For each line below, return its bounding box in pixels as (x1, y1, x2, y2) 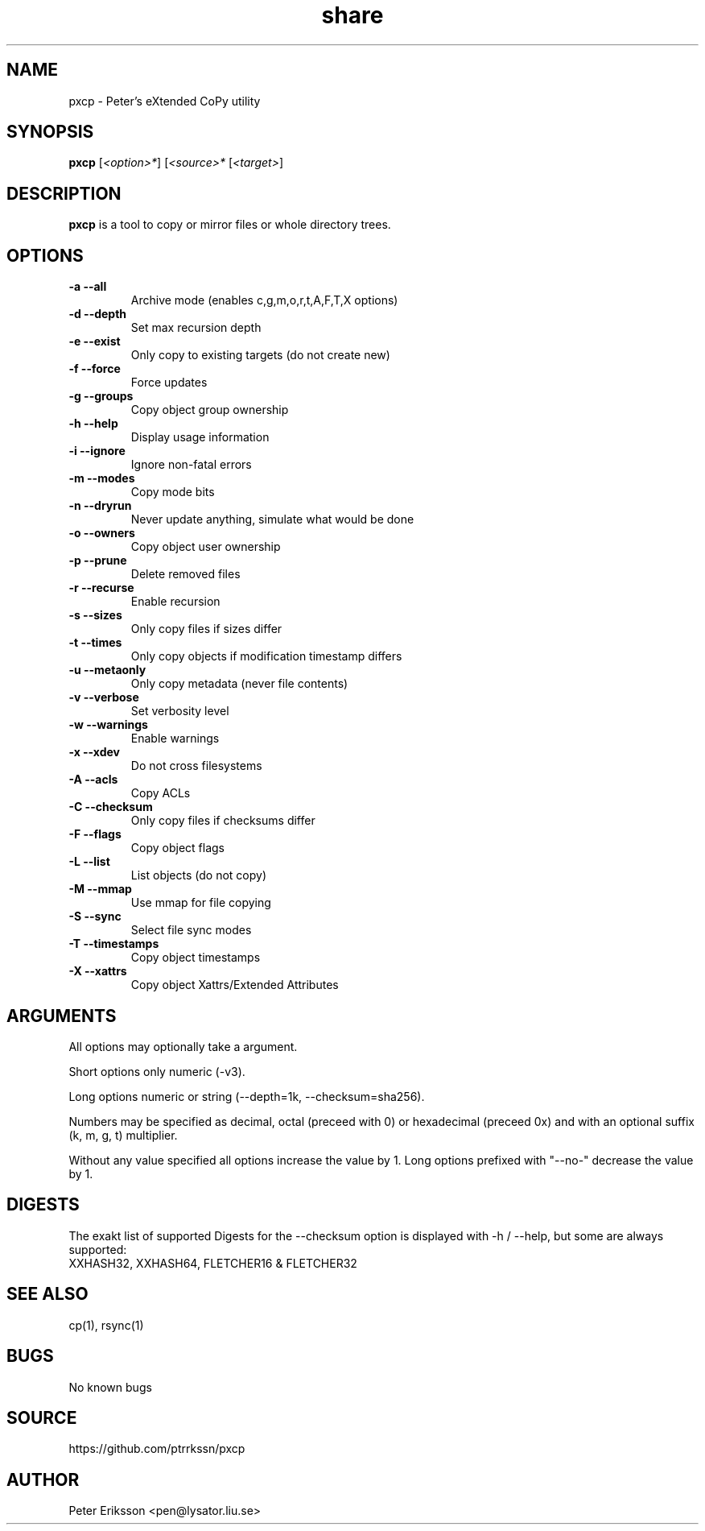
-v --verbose (68, 690, 139, 705)
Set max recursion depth (130, 321, 262, 335)
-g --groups (68, 389, 134, 403)
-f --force (68, 362, 121, 376)
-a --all (68, 279, 107, 294)
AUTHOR (6, 1469, 80, 1490)
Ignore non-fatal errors (130, 457, 252, 472)
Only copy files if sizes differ (130, 622, 282, 636)
